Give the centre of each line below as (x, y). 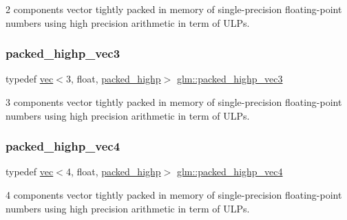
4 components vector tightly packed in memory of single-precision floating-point (174, 195)
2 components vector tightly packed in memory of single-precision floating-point (174, 9)
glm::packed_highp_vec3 (230, 79)
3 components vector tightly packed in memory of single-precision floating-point (174, 102)
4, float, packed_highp (113, 172)
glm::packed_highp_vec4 (230, 172)
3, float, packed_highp (113, 79)
